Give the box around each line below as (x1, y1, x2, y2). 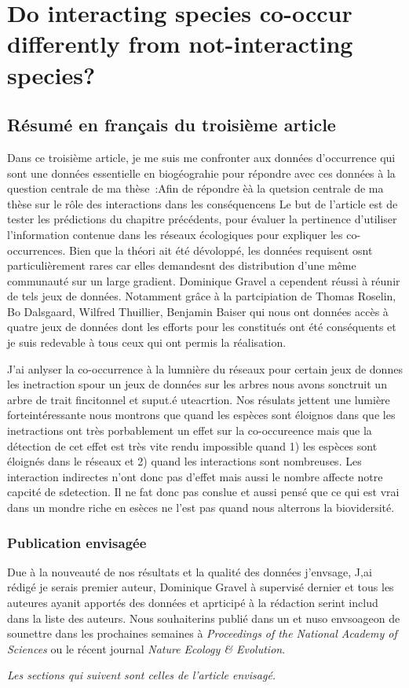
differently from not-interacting (7, 28, 353, 60)
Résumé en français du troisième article (7, 112, 336, 137)
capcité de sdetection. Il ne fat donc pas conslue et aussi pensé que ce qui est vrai (7, 484, 400, 500)
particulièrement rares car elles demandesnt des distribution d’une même (7, 257, 356, 274)
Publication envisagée (7, 532, 147, 552)
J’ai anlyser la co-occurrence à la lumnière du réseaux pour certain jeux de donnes (7, 360, 403, 377)
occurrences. (7, 241, 66, 258)
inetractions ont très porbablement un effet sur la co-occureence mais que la (7, 422, 372, 439)
